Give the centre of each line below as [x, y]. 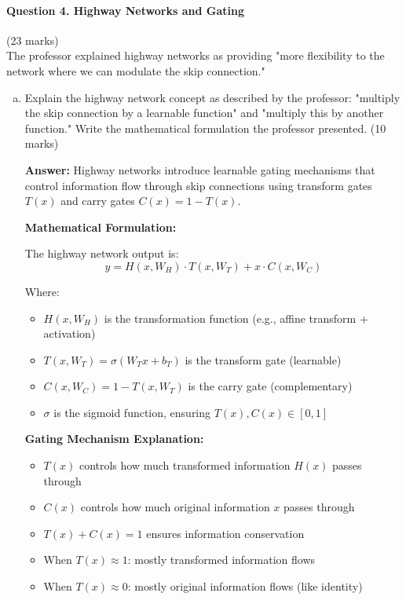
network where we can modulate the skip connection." [136, 70]
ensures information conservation [225, 533]
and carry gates [98, 201]
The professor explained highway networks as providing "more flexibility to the [196, 55]
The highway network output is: [102, 253]
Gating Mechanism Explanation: [114, 439]
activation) [69, 333]
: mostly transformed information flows [221, 560]
